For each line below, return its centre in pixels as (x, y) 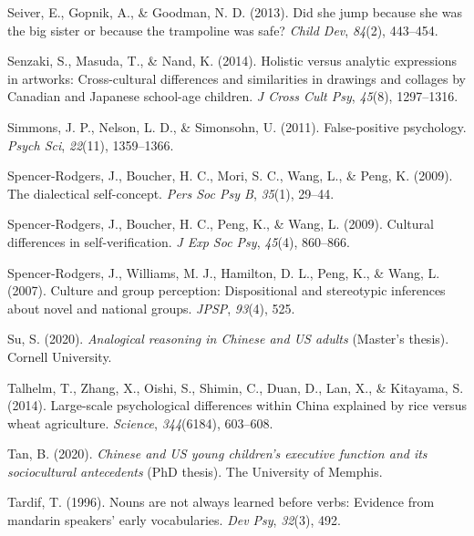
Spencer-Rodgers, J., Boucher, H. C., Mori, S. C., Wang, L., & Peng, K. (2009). (230, 175)
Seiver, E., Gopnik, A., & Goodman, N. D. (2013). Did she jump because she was (235, 12)
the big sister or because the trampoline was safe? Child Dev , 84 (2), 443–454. (223, 30)
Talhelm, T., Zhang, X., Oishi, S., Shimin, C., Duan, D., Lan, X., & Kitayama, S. (236, 387)
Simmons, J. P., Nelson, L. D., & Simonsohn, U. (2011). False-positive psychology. (237, 126)
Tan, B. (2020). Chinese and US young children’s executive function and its (217, 454)
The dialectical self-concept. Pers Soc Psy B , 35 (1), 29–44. (171, 193)
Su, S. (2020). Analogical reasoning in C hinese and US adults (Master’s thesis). (228, 339)
